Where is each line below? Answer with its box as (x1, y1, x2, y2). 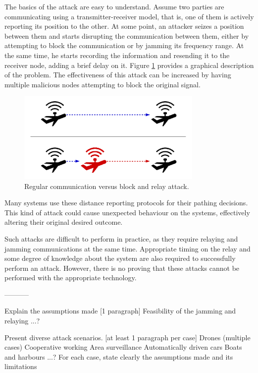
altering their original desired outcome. (4, 217, 123, 227)
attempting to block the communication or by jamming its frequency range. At (4, 40, 244, 51)
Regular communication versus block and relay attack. (24, 181, 189, 191)
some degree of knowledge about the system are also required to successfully (4, 253, 236, 263)
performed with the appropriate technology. (4, 272, 137, 283)
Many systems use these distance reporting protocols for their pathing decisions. (4, 197, 248, 208)
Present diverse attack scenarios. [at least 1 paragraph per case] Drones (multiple (4, 332, 251, 342)
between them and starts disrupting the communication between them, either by (4, 30, 249, 41)
